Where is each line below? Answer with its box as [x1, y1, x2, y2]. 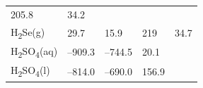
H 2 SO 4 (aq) [11, 43, 58, 60]
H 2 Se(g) [11, 24, 45, 41]
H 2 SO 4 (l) [11, 63, 50, 80]
